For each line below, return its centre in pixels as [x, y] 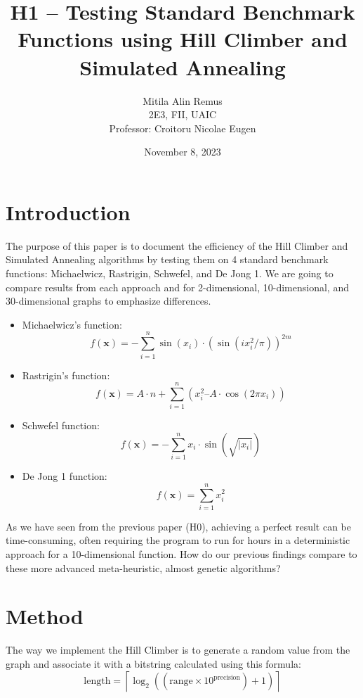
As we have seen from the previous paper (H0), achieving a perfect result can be [179, 526]
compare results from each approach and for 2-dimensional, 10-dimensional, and [177, 287]
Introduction [68, 211]
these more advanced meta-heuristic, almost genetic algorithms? [143, 567]
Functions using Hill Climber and [183, 39]
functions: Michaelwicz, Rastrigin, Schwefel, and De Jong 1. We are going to [170, 273]
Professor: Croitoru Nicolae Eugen [183, 128]
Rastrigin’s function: [66, 375]
